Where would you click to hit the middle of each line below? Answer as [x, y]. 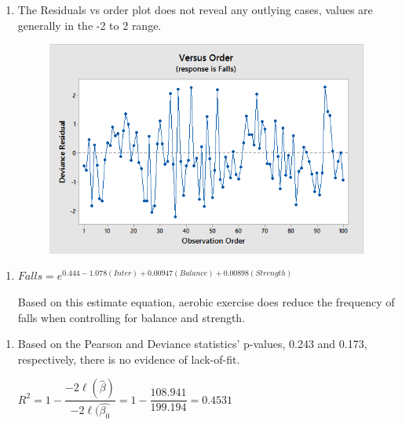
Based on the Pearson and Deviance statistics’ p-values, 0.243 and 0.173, [192, 344]
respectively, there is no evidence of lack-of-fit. [129, 359]
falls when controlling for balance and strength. [132, 317]
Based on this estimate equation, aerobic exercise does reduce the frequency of [206, 301]
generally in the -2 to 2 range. [90, 25]
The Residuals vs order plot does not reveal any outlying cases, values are [195, 9]
